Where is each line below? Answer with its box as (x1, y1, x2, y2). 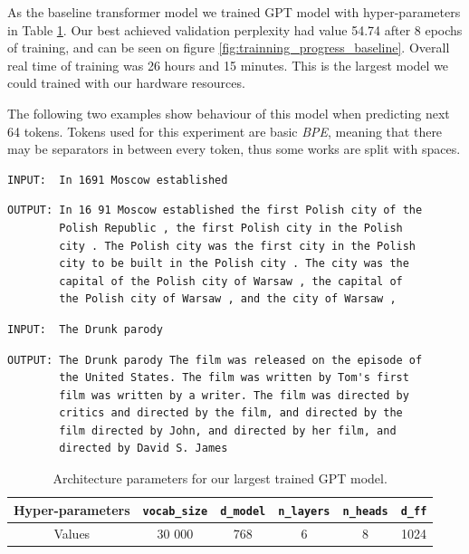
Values (53, 523, 91, 542)
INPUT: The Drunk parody (7, 322, 163, 336)
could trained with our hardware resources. (7, 73, 245, 92)
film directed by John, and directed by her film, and (59, 424, 397, 437)
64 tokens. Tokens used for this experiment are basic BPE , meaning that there (7, 121, 443, 140)
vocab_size (142, 504, 208, 518)
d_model (220, 504, 266, 518)
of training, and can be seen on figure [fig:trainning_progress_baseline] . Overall (7, 38, 450, 57)
